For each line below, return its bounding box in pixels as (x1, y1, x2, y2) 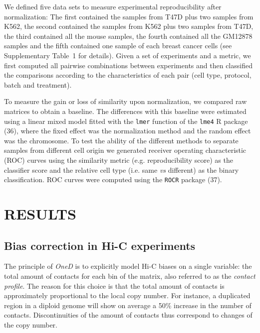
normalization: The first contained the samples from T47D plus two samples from (4, 11, 254, 21)
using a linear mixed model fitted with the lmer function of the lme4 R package (4, 115, 248, 126)
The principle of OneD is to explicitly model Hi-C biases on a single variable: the (4, 261, 252, 271)
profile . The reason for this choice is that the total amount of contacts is (4, 280, 225, 291)
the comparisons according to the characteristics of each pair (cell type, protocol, (4, 70, 252, 80)
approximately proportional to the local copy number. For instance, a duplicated (4, 290, 251, 301)
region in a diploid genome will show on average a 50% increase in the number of (4, 300, 252, 310)
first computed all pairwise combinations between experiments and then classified (4, 60, 253, 70)
